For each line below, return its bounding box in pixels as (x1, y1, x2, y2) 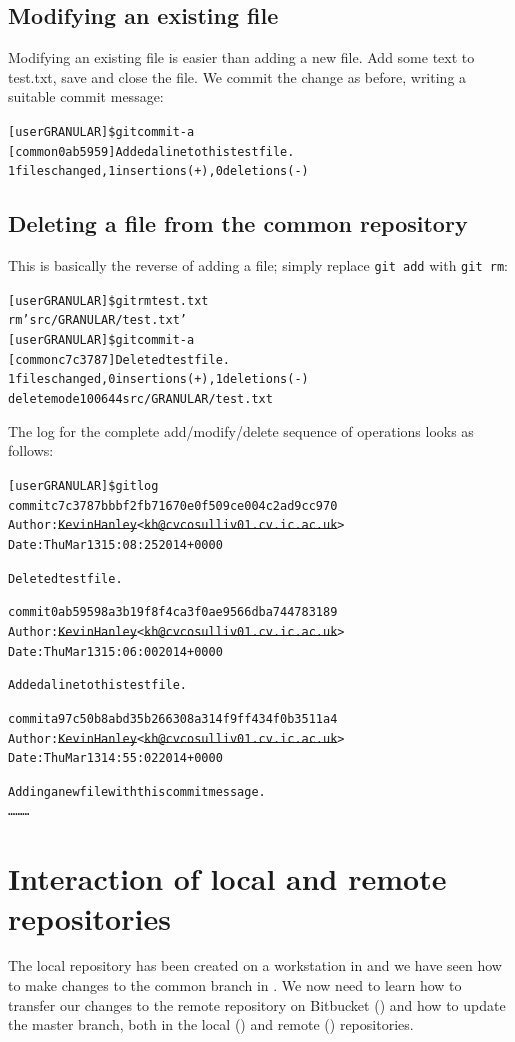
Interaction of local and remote (8, 858, 447, 899)
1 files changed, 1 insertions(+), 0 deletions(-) (8, 164, 309, 179)
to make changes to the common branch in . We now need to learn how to (8, 975, 462, 996)
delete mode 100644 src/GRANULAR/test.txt (8, 392, 273, 407)
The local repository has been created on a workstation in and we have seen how (8, 955, 502, 976)
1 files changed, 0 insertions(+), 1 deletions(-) (8, 372, 309, 387)
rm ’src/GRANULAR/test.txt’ (8, 313, 187, 328)
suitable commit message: (8, 86, 164, 107)
